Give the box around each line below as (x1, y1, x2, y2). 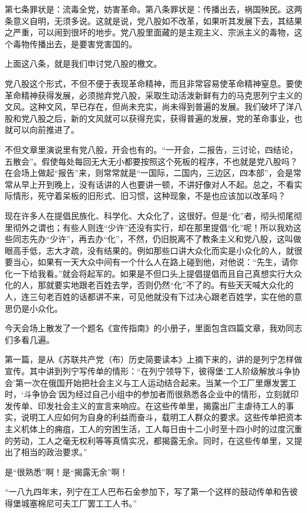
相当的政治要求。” (21, 446, 87, 458)
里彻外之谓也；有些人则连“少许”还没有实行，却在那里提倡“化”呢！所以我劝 (5, 221, 293, 233)
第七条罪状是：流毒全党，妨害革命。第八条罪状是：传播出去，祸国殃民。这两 (5, 3, 302, 15)
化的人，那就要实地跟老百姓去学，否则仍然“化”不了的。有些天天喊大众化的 (5, 279, 294, 291)
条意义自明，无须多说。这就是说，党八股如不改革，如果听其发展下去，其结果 (5, 14, 302, 27)
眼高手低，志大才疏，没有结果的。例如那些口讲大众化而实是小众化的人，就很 (5, 244, 302, 256)
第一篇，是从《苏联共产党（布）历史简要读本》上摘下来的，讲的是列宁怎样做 (5, 353, 302, 365)
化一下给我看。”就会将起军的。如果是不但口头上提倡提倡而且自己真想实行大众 (5, 267, 302, 279)
